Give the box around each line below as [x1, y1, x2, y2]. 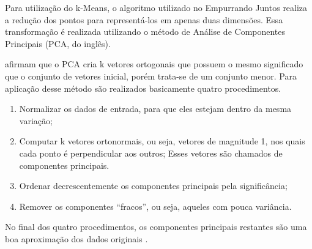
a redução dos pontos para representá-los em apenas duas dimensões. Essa [5, 13, 283, 26]
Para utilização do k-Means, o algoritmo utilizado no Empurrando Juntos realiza [5, 1, 308, 13]
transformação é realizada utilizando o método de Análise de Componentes [5, 25, 286, 38]
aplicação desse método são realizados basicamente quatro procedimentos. [5, 81, 281, 94]
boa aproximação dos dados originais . [5, 232, 148, 245]
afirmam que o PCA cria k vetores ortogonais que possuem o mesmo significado [5, 58, 303, 70]
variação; [19, 114, 53, 127]
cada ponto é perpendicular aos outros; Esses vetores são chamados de [19, 146, 283, 159]
